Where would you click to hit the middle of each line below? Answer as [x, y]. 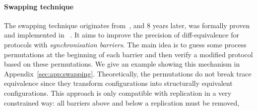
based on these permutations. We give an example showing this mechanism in [122, 64]
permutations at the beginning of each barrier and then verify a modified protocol [128, 54]
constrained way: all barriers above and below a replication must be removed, [122, 102]
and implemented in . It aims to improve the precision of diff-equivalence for [122, 35]
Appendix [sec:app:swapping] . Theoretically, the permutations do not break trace [128, 73]
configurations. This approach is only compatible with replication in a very [118, 92]
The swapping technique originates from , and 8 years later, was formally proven [127, 25]
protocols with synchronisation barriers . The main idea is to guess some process [125, 44]
